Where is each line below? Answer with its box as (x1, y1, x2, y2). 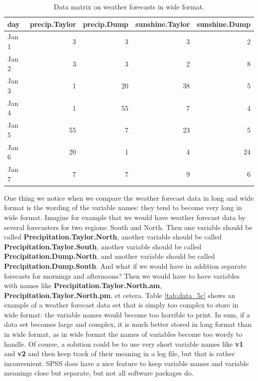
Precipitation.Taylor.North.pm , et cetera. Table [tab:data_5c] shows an (4, 290, 235, 300)
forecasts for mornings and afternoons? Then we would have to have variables (4, 270, 240, 281)
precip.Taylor (30, 18, 76, 29)
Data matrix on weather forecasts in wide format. (54, 1, 204, 11)
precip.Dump (83, 18, 129, 29)
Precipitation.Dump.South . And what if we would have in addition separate (4, 260, 247, 271)
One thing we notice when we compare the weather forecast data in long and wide (4, 192, 254, 203)
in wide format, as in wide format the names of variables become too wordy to (4, 329, 243, 339)
